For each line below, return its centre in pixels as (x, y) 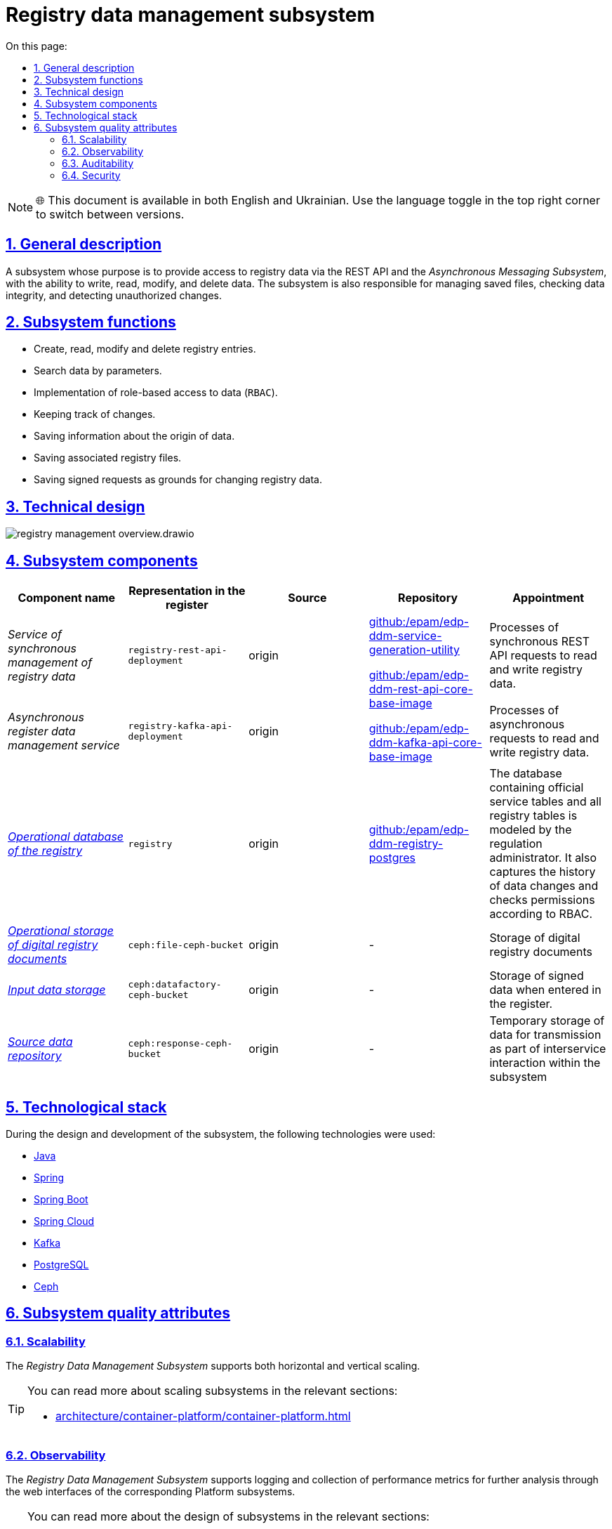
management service (64, 745)
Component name (67, 598)
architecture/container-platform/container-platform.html (203, 1416)
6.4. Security (91, 175)
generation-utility (414, 650)
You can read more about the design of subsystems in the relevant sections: (228, 1516)
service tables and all (545, 802)
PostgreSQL (61, 1264)
